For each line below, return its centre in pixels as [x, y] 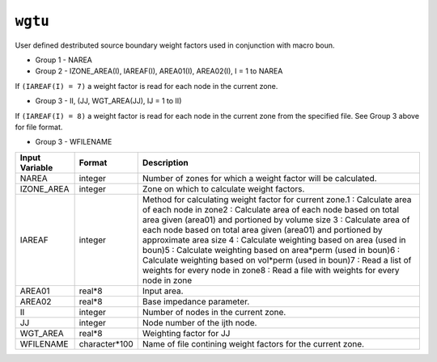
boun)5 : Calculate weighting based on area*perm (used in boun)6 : [271, 250]
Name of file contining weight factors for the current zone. [253, 343]
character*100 [106, 343]
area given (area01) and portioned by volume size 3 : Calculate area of [276, 220]
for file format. [39, 127]
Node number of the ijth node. [199, 322]
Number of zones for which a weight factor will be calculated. [259, 178]
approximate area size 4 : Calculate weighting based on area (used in [274, 240]
